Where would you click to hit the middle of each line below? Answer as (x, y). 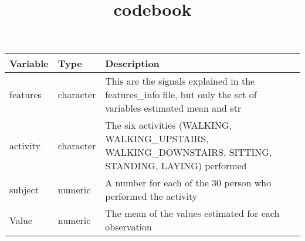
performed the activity (151, 196)
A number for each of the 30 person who (188, 183)
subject (24, 189)
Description (132, 63)
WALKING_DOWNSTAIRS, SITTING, (189, 152)
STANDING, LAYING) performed (176, 166)
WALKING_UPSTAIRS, (157, 139)
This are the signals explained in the (180, 81)
